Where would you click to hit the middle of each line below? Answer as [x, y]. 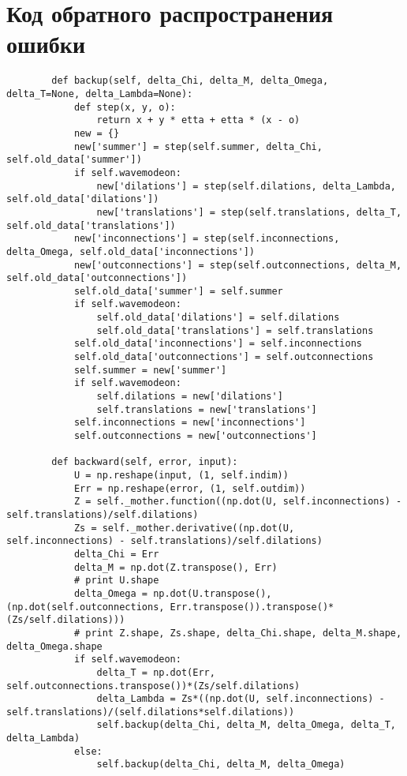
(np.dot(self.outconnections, [86, 607]
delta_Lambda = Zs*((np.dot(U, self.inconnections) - [241, 699]
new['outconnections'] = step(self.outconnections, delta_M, [238, 265]
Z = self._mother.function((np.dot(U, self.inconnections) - [238, 502]
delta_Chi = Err [116, 554]
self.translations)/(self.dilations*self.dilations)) [151, 712]
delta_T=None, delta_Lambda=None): [100, 94]
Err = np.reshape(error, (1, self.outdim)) [190, 488]
